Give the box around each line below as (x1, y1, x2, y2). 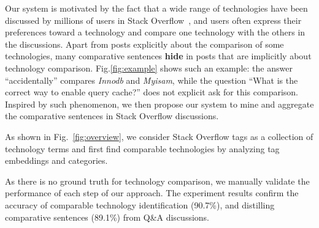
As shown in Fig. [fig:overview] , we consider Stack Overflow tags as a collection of (5, 130, 313, 142)
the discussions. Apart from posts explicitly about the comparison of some (5, 37, 284, 50)
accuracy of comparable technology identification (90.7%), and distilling (5, 198, 275, 211)
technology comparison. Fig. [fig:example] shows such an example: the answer (5, 61, 293, 74)
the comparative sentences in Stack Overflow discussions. (5, 109, 219, 122)
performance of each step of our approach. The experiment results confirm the (5, 186, 299, 199)
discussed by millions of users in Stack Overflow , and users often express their (5, 13, 302, 26)
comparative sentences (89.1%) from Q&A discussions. (5, 210, 210, 223)
